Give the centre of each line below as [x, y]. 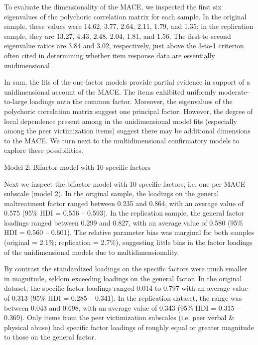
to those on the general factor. [50, 337]
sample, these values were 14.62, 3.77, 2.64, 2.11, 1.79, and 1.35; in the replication [129, 26]
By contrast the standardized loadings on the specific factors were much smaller [126, 269]
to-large [16, 101]
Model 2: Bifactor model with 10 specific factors [77, 167]
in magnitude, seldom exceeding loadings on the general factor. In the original [123, 278]
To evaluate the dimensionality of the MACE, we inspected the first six [113, 6]
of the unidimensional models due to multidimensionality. [92, 252]
